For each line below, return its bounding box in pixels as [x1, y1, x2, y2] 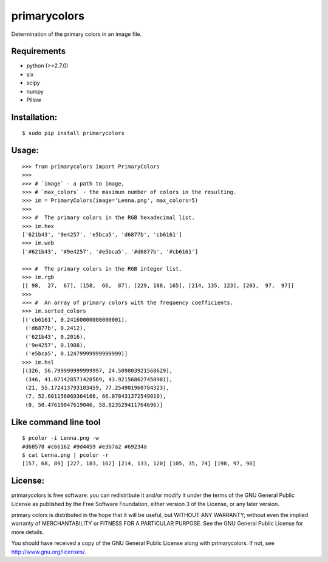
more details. [11, 528, 44, 535]
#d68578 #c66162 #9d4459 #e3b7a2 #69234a [22, 443, 147, 450]
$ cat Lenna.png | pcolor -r [22, 451, 109, 459]
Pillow [26, 96, 42, 103]
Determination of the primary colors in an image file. [11, 30, 142, 38]
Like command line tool [11, 417, 101, 427]
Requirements [11, 46, 66, 57]
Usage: [11, 145, 39, 156]
